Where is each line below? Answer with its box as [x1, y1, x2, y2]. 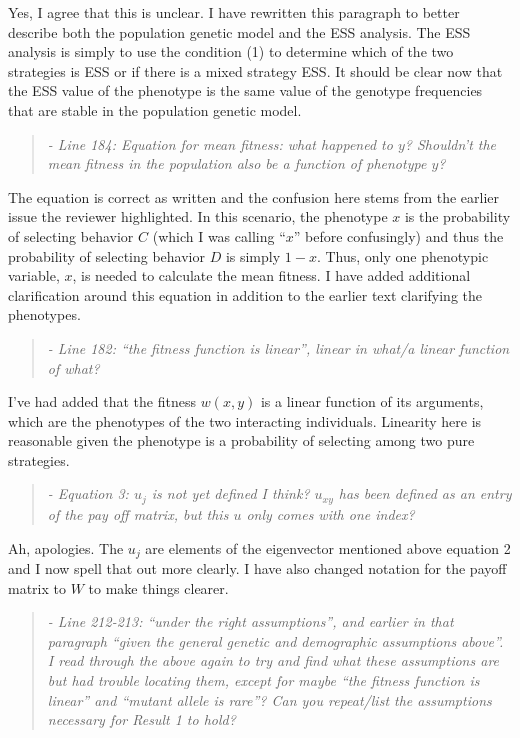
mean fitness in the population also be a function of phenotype [47, 153, 427, 174]
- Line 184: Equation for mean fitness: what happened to [47, 133, 393, 154]
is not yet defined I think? [151, 483, 310, 504]
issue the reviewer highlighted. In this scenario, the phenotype [8, 206, 388, 227]
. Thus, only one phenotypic [316, 245, 489, 266]
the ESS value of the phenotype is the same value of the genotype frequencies [8, 80, 483, 101]
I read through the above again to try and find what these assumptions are [47, 650, 500, 671]
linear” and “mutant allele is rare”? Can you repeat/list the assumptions [47, 689, 492, 710]
